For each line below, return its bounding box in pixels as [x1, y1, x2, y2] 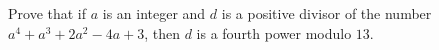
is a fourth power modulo [196, 22, 352, 43]
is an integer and [102, 3, 206, 23]
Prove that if [8, 3, 87, 23]
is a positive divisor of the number [221, 3, 432, 23]
